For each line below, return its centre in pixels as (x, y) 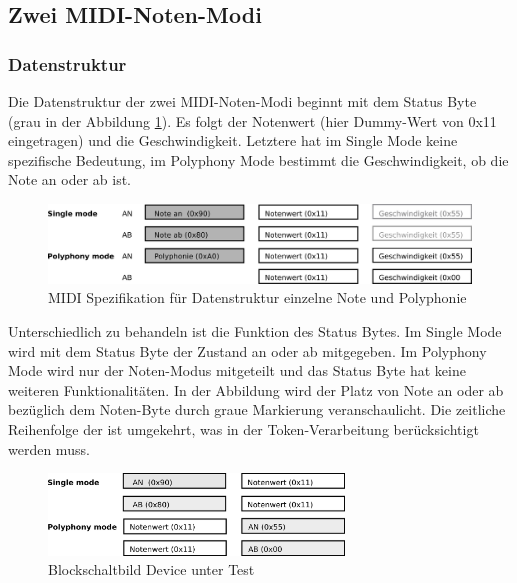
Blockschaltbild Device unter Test (151, 569)
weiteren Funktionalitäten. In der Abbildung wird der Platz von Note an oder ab (256, 389)
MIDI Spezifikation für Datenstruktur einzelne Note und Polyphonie (257, 297)
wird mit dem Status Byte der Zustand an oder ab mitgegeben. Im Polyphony (247, 350)
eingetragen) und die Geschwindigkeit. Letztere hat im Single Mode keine (233, 140)
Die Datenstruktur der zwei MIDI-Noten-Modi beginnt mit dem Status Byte (242, 101)
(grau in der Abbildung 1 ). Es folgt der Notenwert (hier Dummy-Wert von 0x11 (252, 120)
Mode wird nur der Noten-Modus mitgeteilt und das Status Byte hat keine (237, 370)
